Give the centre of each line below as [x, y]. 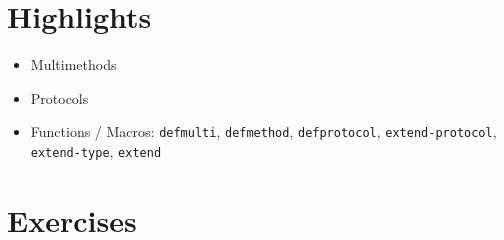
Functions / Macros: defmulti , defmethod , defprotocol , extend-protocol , [263, 131]
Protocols [59, 97]
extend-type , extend [96, 150]
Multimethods [73, 64]
